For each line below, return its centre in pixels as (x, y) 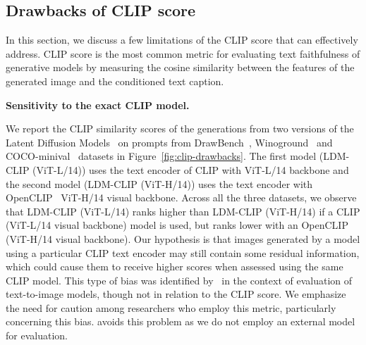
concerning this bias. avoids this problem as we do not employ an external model (181, 321)
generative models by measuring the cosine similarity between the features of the (180, 67)
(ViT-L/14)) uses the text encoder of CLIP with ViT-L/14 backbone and (191, 169)
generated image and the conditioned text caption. (115, 81)
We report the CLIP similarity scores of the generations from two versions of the (180, 128)
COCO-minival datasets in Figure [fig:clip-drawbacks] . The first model (161, 156)
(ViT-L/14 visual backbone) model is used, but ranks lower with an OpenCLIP (177, 225)
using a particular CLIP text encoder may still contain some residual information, (183, 252)
